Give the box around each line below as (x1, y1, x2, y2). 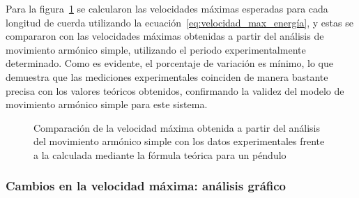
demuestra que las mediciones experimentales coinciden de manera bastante (6, 69, 328, 84)
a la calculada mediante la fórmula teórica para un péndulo (33, 147, 287, 162)
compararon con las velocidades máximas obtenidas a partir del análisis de (6, 29, 324, 43)
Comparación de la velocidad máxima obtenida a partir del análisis (33, 120, 320, 135)
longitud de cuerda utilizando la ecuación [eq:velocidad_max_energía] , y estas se (6, 15, 353, 29)
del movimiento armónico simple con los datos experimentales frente (33, 134, 325, 148)
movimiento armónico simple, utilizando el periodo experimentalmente (6, 42, 306, 56)
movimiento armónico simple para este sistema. (6, 97, 208, 112)
